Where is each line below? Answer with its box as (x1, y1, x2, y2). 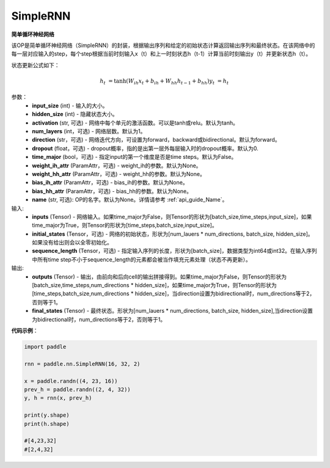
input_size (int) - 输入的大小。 (32, 101, 108, 109)
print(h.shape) (24, 420, 70, 427)
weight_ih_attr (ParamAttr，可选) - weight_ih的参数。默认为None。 (32, 162, 202, 169)
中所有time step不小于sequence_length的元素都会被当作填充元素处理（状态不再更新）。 (32, 255, 252, 263)
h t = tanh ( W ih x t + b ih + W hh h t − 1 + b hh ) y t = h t (100, 77, 229, 86)
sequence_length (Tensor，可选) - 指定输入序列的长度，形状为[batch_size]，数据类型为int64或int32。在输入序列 (32, 247, 317, 255)
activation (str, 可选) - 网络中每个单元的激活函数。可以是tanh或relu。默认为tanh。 (32, 119, 238, 126)
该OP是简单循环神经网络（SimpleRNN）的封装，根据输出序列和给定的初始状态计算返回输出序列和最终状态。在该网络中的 (11, 42, 315, 49)
